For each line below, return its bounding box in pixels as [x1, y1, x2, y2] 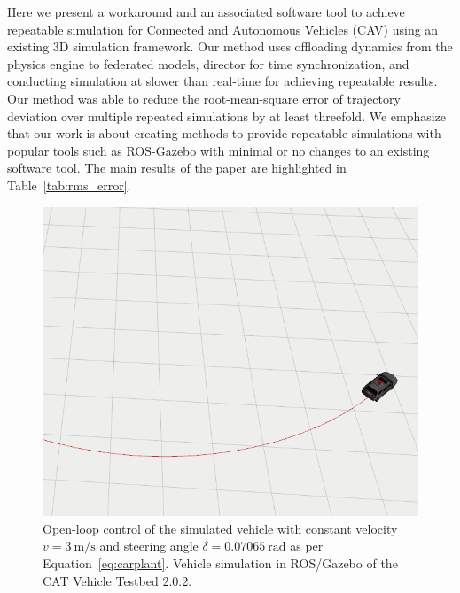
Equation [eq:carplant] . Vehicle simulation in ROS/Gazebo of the [43, 553, 398, 572]
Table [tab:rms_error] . [7, 175, 131, 194]
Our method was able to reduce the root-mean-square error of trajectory [7, 89, 401, 107]
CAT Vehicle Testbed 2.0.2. [43, 571, 192, 589]
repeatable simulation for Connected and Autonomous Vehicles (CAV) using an [7, 19, 439, 38]
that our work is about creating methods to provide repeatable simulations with [7, 124, 441, 142]
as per [290, 536, 324, 555]
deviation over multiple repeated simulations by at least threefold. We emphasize [7, 106, 447, 125]
